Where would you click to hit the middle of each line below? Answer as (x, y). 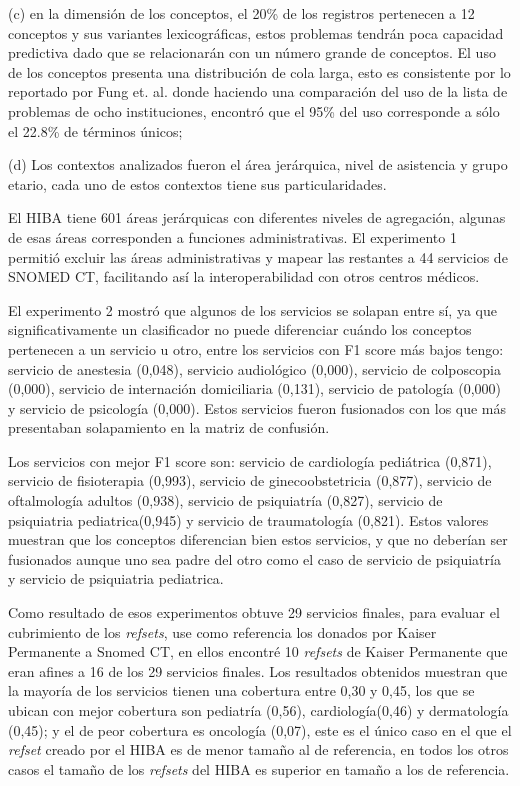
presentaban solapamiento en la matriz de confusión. (169, 427)
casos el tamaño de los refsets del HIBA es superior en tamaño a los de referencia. (259, 768)
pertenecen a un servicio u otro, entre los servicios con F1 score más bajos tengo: (256, 348)
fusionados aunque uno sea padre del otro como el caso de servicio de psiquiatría (254, 558)
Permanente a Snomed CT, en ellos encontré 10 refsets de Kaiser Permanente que (258, 651)
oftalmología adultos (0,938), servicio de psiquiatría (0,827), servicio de (225, 500)
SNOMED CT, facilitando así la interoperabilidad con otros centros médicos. (244, 276)
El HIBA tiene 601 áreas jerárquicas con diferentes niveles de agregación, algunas (257, 217)
